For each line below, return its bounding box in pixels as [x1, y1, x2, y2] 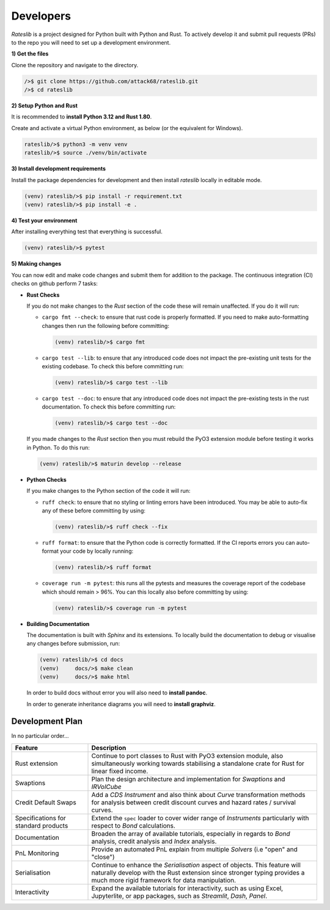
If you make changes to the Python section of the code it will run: [26, 487, 191, 495]
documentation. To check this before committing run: [42, 403, 176, 410]
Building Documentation [26, 620, 90, 627]
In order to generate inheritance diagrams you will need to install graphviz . [26, 700, 216, 708]
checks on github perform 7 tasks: [11, 280, 98, 287]
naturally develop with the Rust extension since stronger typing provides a [91, 868, 305, 876]
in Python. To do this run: [26, 443, 90, 451]
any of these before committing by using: [42, 507, 146, 514]
